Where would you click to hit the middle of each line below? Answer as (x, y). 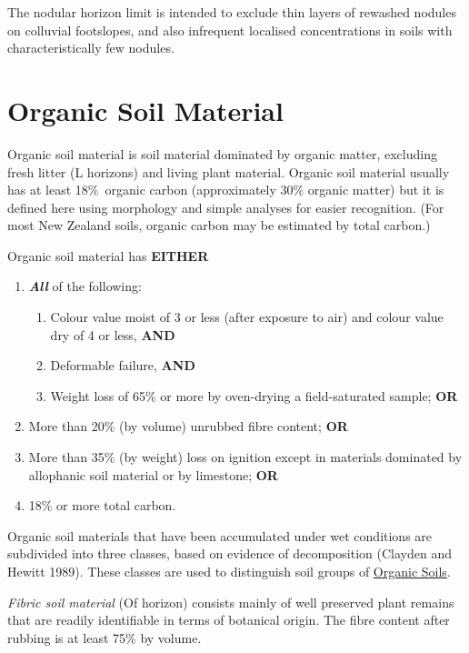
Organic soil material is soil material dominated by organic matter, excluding (222, 153)
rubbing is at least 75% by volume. (105, 637)
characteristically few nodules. (91, 48)
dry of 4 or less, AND (113, 334)
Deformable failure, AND (123, 365)
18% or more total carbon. (102, 505)
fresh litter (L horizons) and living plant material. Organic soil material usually (229, 171)
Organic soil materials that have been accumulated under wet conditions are (220, 535)
